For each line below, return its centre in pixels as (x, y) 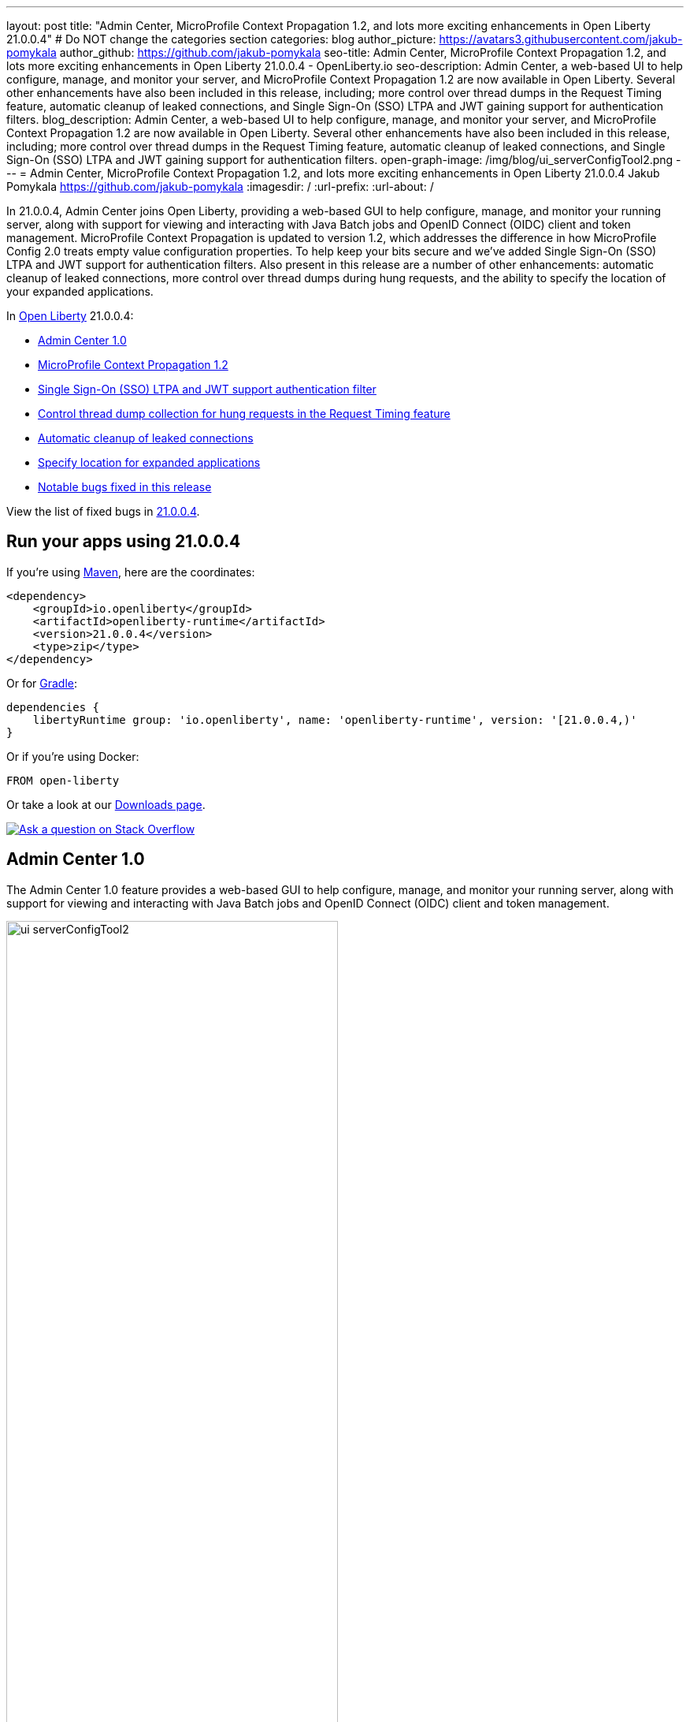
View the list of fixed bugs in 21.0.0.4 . (103, 511)
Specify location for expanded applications (149, 462)
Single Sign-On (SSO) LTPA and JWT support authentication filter (207, 389)
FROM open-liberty (63, 780)
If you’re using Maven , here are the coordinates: (131, 572)
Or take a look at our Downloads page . (106, 804)
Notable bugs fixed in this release (125, 487)
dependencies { (53, 707)
